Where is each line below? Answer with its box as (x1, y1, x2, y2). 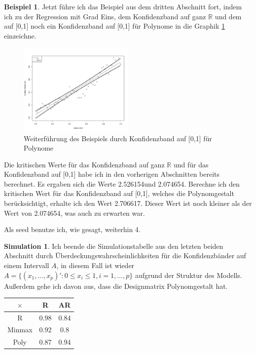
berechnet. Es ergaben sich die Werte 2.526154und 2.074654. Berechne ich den (4, 178, 240, 189)
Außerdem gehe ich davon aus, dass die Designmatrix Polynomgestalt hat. (4, 280, 228, 291)
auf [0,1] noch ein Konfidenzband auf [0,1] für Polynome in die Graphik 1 (4, 21, 225, 31)
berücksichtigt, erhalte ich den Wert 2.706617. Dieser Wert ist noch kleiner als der (4, 198, 252, 208)
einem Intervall (4, 260, 49, 271)
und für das (173, 159, 209, 169)
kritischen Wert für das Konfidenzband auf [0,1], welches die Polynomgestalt (4, 188, 234, 198)
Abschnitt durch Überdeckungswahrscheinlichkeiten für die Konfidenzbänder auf (4, 250, 246, 261)
